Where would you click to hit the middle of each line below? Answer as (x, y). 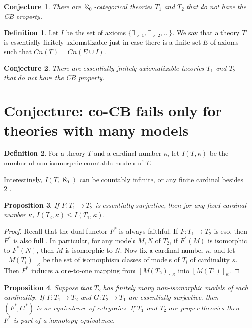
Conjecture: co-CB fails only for (113, 111)
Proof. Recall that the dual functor (56, 231)
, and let (222, 250)
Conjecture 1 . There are (42, 6)
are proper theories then (204, 307)
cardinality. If (24, 297)
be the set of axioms (96, 32)
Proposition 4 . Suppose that (48, 287)
